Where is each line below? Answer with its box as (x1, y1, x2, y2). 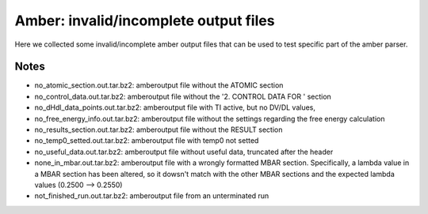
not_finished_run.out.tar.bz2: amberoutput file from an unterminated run (34, 191, 269, 201)
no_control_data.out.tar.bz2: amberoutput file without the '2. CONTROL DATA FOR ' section (34, 92, 332, 101)
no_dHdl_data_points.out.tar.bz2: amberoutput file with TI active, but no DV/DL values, (34, 103, 316, 112)
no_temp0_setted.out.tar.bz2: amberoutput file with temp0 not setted (34, 136, 259, 145)
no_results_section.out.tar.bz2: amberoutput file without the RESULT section (34, 125, 283, 134)
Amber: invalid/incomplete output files (14, 12, 275, 29)
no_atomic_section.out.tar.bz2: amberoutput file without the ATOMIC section (34, 81, 284, 90)
